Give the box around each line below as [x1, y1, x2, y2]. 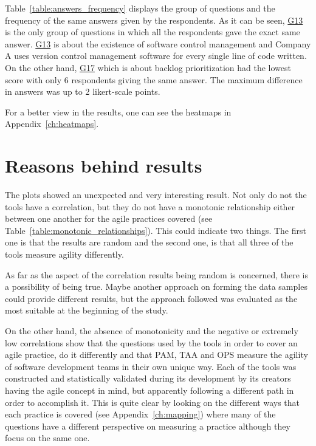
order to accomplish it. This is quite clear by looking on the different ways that [5, 396, 300, 408]
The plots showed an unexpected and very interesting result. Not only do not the [5, 188, 307, 201]
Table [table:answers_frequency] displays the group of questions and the [5, 2, 275, 14]
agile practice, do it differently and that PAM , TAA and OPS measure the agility [5, 348, 308, 361]
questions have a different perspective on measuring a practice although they [5, 419, 290, 432]
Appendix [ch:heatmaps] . [5, 117, 99, 130]
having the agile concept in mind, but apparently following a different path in [5, 383, 294, 396]
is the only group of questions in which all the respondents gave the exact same [5, 26, 300, 38]
